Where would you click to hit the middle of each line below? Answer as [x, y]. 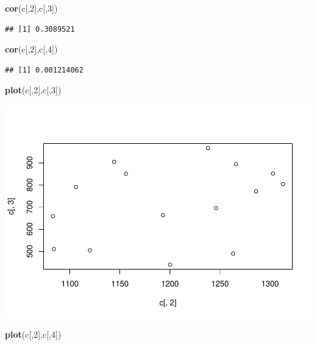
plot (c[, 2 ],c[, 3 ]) [33, 90]
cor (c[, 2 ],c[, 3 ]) [31, 8]
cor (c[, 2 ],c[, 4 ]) [31, 49]
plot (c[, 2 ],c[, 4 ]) [33, 334]
